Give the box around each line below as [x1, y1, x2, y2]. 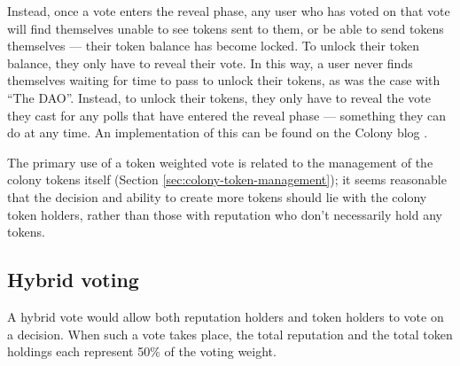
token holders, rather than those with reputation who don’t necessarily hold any [7, 205, 442, 223]
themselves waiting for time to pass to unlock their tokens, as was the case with [7, 71, 441, 90]
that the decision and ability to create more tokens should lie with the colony [7, 187, 427, 206]
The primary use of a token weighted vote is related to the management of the [7, 152, 433, 171]
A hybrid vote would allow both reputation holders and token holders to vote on [7, 307, 444, 325]
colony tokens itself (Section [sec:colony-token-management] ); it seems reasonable [7, 170, 447, 189]
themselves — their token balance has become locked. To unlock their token [7, 36, 419, 55]
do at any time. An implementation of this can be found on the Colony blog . [7, 123, 428, 142]
